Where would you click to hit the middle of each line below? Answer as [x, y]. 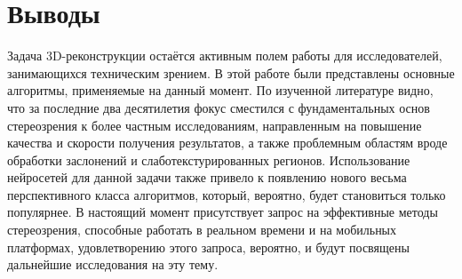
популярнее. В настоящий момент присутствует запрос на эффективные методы [223, 212]
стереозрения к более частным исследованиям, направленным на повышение [215, 125]
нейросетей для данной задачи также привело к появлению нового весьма [207, 177]
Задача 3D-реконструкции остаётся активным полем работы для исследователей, [225, 56]
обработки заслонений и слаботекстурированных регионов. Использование [209, 159]
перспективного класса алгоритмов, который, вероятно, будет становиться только [227, 194]
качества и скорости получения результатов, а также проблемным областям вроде [227, 143]
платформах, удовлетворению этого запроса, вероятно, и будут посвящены [208, 247]
